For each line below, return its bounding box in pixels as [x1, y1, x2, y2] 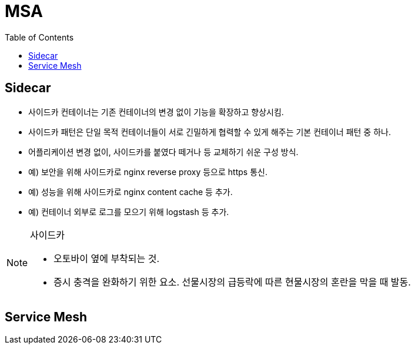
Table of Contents [5, 32, 74, 42]
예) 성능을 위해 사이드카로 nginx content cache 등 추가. [28, 186, 233, 197]
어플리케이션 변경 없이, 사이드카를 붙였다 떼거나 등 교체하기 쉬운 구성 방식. [28, 146, 299, 157]
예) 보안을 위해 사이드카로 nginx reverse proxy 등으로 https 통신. [28, 166, 267, 177]
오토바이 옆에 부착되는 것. [53, 252, 160, 264]
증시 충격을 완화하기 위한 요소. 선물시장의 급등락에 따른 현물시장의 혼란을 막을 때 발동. [53, 276, 411, 288]
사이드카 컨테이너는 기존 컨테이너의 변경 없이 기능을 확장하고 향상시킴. [28, 106, 284, 117]
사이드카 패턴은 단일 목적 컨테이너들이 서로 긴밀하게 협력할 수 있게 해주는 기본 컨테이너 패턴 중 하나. [28, 126, 391, 137]
